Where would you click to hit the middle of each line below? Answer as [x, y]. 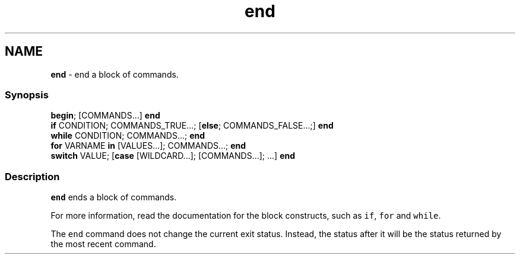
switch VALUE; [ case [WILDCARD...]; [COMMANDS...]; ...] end [173, 156]
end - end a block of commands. [115, 74]
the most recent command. [103, 244]
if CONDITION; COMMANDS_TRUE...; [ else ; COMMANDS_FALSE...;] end [192, 126]
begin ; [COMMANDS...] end [105, 116]
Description [32, 176]
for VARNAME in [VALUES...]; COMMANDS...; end [148, 146]
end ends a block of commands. [114, 197]
